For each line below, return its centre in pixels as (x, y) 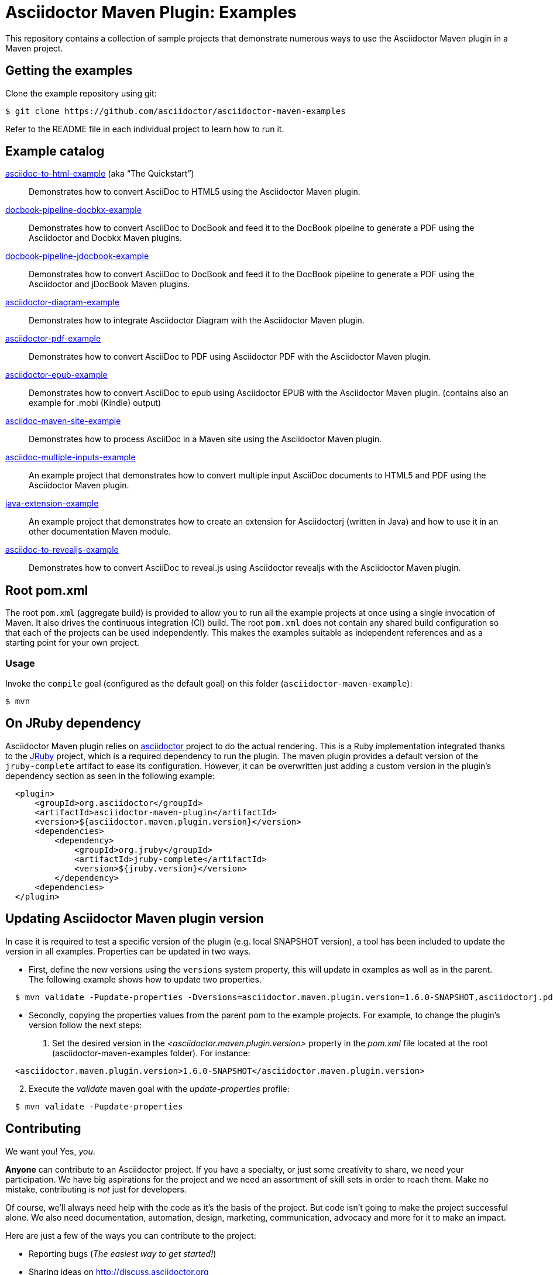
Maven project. (34, 48)
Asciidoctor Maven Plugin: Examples (151, 12)
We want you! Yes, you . (50, 1151)
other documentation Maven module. (100, 532)
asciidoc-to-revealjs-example (62, 550)
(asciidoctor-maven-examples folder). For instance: (151, 1053)
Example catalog (55, 151)
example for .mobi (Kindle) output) (95, 403)
